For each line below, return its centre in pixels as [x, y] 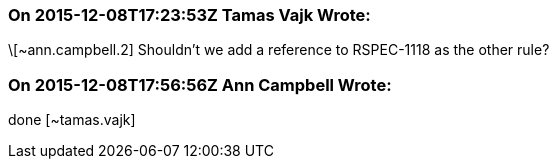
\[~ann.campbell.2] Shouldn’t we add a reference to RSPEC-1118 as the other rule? [279, 50]
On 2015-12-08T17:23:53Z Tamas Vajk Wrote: [189, 15]
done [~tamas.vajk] [72, 120]
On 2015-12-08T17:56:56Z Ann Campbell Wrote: [200, 84]
